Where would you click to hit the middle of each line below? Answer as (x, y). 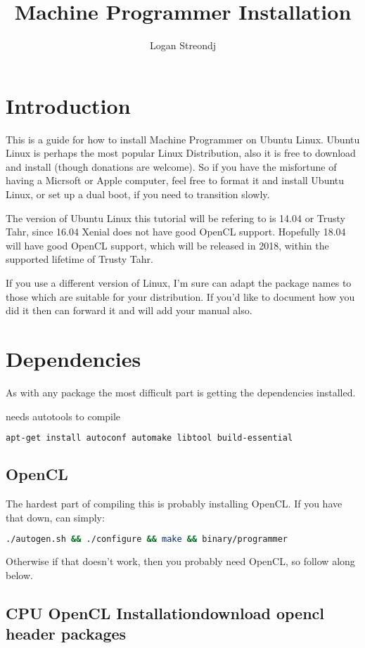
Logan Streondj (183, 45)
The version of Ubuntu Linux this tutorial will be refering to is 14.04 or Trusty (175, 218)
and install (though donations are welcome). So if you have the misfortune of (171, 166)
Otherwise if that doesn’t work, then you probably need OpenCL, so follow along (180, 561)
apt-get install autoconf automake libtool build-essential (149, 438)
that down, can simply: (55, 517)
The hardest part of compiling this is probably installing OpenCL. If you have (174, 504)
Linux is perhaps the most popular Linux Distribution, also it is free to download (181, 153)
